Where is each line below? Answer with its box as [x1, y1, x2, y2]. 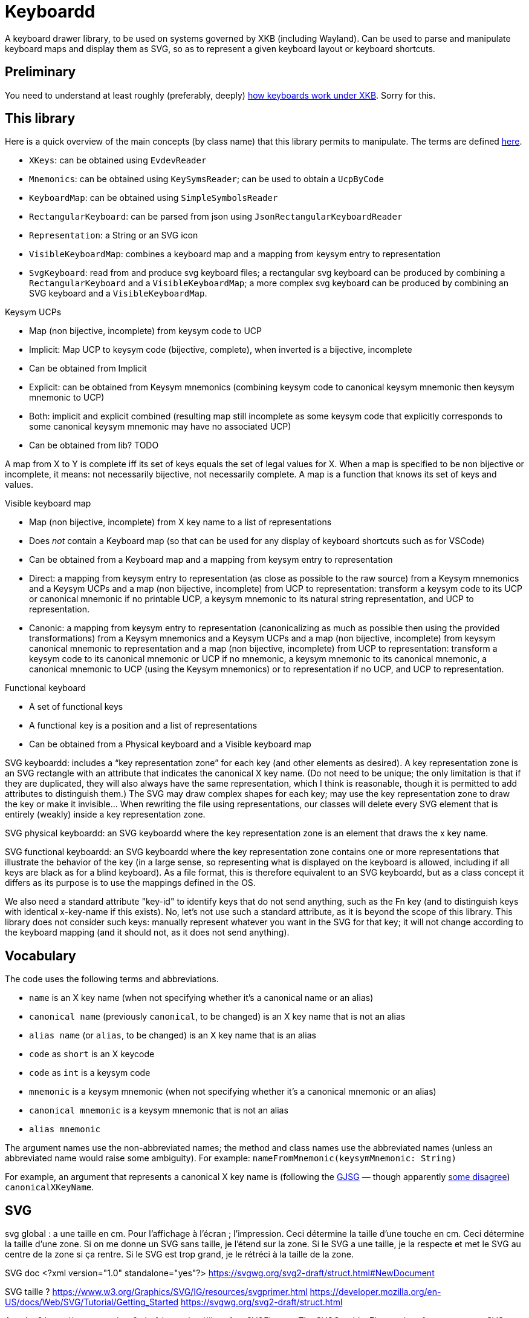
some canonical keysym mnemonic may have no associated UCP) [29, 421, 291, 432]
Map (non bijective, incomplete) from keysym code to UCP [29, 326, 262, 336]
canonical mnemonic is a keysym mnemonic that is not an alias [29, 1105, 288, 1116]
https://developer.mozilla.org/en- [310, 1287, 441, 1297]
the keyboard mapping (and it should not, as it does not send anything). [5, 927, 290, 938]
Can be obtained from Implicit [29, 363, 147, 374]
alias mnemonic [29, 1124, 101, 1135]
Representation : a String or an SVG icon [29, 230, 198, 241]
